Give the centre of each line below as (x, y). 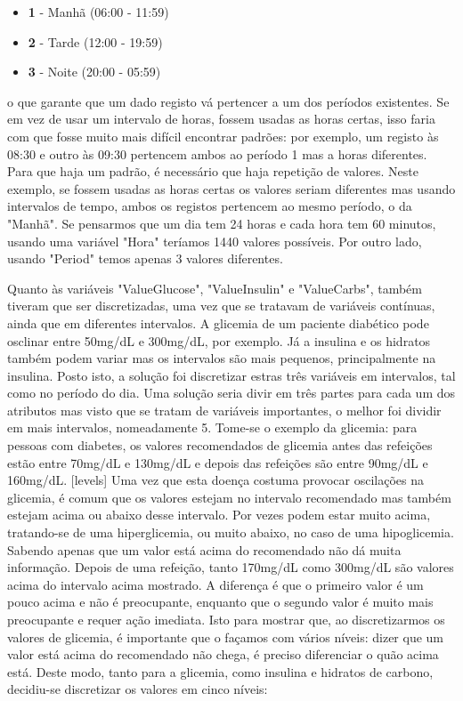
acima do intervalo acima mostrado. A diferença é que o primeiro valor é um (215, 584)
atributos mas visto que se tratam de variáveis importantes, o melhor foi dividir (224, 410)
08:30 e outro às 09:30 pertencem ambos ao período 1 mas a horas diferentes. (217, 153)
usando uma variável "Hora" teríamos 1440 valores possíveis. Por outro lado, (215, 241)
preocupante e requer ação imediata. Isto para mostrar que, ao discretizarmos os (226, 619)
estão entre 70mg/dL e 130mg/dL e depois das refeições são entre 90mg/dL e (218, 462)
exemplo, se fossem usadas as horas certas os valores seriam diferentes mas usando (231, 188)
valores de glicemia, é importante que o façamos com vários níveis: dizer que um (225, 637)
